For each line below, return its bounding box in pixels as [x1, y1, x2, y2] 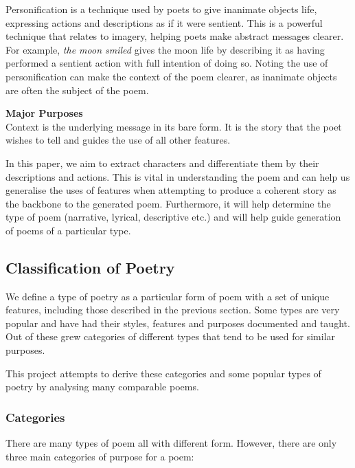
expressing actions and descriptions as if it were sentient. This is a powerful [5, 15, 323, 30]
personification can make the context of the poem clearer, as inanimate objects [5, 69, 337, 83]
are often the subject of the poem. [5, 82, 149, 97]
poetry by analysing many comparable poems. [5, 379, 199, 394]
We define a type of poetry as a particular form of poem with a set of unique [5, 289, 330, 303]
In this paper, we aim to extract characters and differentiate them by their [5, 155, 319, 170]
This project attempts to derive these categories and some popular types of [5, 366, 321, 380]
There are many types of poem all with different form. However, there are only [5, 436, 337, 450]
